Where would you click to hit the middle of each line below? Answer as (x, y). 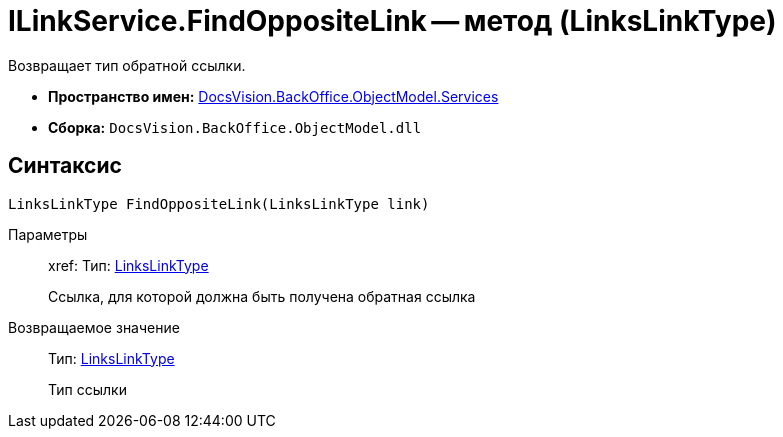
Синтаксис (65, 166)
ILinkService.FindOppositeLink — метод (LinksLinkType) (392, 21)
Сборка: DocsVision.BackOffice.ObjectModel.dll (235, 127)
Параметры (48, 234)
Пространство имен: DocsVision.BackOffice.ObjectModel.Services (273, 96)
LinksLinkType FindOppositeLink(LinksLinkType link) (219, 203)
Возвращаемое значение (94, 327)
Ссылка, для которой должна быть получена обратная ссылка (262, 296)
